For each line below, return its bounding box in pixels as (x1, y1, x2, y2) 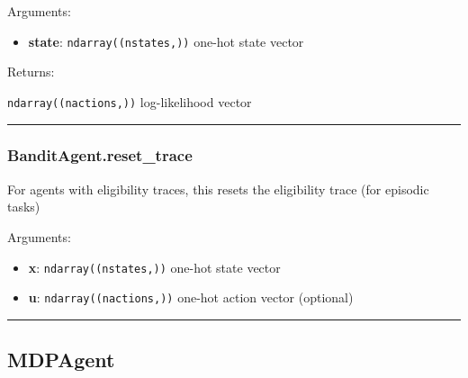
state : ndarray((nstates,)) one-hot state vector (28, 31, 304, 50)
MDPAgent (7, 346, 115, 373)
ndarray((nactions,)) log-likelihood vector (7, 92, 252, 111)
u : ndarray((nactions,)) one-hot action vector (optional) (28, 288, 354, 307)
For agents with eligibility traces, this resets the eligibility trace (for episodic (7, 179, 429, 198)
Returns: (7, 62, 55, 81)
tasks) (7, 197, 40, 216)
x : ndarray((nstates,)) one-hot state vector (28, 257, 281, 276)
